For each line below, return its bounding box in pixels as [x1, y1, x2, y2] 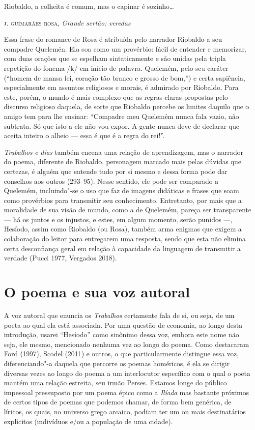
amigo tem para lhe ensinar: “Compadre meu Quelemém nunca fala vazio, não [4, 111, 239, 121]
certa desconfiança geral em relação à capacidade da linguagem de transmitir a [4, 243, 241, 253]
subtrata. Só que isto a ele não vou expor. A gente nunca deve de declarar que [4, 120, 240, 131]
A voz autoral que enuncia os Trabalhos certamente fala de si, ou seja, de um [4, 310, 235, 320]
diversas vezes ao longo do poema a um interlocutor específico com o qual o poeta [4, 368, 251, 378]
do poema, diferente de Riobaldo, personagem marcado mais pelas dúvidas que [4, 156, 241, 167]
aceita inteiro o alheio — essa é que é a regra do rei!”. [4, 130, 165, 141]
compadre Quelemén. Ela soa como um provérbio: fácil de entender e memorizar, [4, 43, 247, 54]
